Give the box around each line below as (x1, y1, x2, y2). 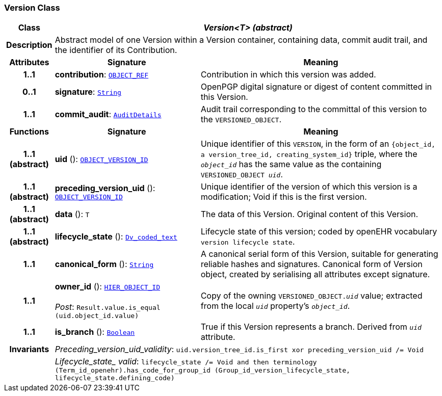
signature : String (55, 87, 121, 97)
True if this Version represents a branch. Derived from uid (200, 322, 422, 332)
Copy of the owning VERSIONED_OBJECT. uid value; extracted (200, 290, 423, 301)
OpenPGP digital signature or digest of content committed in (200, 82, 432, 92)
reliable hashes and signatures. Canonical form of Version (200, 259, 423, 270)
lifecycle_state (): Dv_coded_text (55, 231, 177, 242)
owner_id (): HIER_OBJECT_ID (55, 281, 161, 292)
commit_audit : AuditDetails (55, 109, 162, 120)
